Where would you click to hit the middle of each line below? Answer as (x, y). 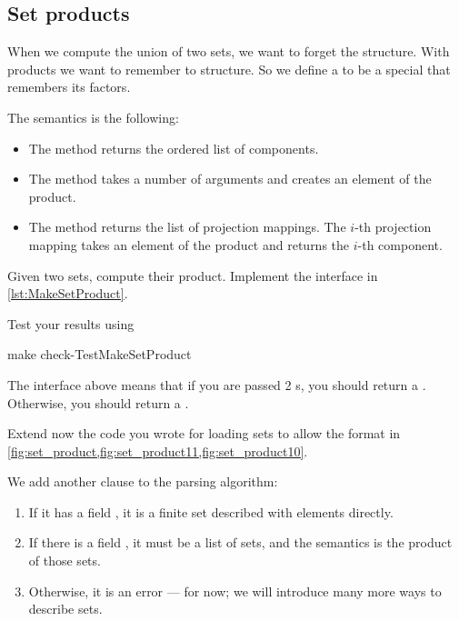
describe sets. (65, 609)
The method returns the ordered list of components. (174, 148)
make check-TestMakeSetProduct (100, 354)
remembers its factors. (69, 87)
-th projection (393, 227)
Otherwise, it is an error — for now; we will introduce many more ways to (235, 591)
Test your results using (71, 323)
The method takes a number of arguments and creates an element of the (230, 179)
